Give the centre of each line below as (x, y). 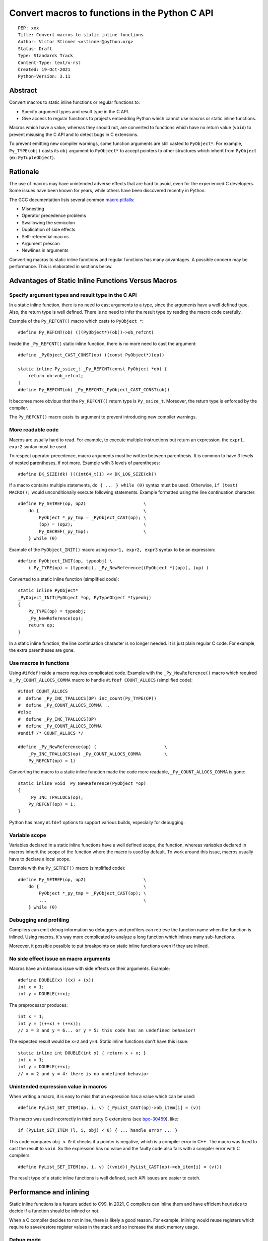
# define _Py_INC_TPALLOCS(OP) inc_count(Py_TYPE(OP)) (87, 698)
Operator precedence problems (54, 215)
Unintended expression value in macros (58, 1086)
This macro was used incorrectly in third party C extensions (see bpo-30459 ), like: (94, 1119)
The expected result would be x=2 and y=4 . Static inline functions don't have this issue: (99, 1041)
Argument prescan (41, 243)
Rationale (24, 172)
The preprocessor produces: (38, 1005)
